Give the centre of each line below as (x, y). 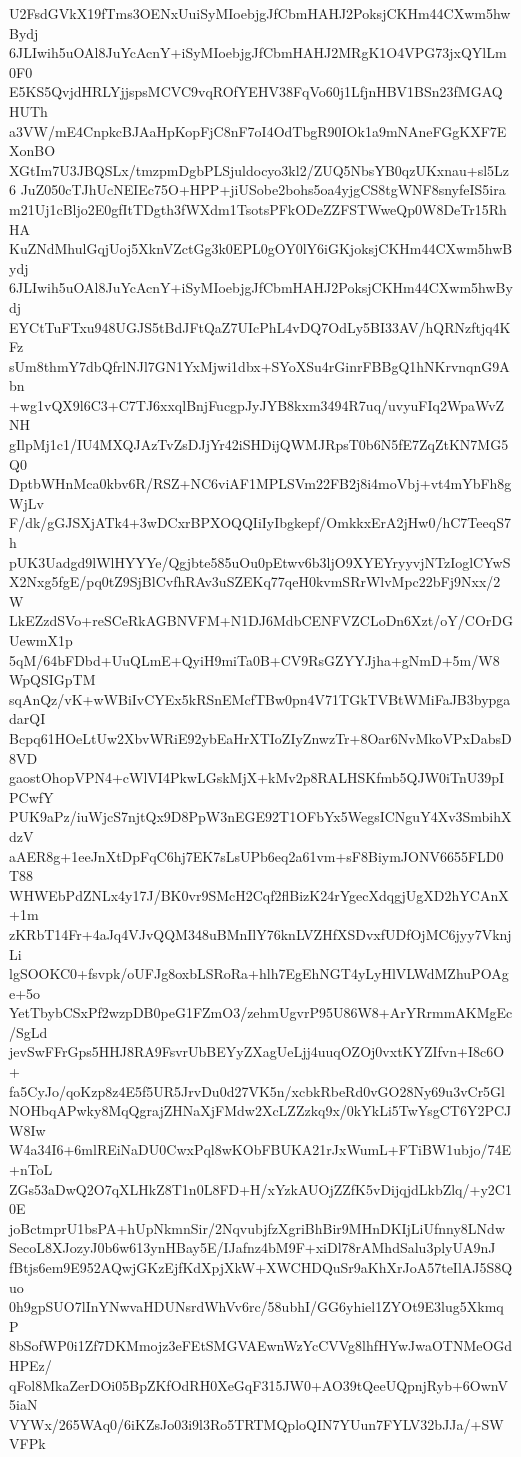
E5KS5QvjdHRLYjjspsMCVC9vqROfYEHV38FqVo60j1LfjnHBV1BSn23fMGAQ (256, 91)
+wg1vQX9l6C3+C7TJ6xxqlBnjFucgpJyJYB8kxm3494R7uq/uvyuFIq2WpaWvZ (257, 404)
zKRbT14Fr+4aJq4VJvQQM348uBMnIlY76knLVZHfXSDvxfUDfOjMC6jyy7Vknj (260, 933)
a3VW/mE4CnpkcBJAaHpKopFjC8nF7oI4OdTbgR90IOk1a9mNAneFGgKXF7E (258, 130)
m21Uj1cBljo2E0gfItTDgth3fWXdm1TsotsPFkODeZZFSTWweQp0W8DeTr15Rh (258, 208)
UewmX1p (41, 640)
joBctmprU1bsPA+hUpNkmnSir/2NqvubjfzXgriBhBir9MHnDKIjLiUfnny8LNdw (257, 1227)
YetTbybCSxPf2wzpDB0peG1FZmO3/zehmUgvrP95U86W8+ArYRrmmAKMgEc (261, 1012)
